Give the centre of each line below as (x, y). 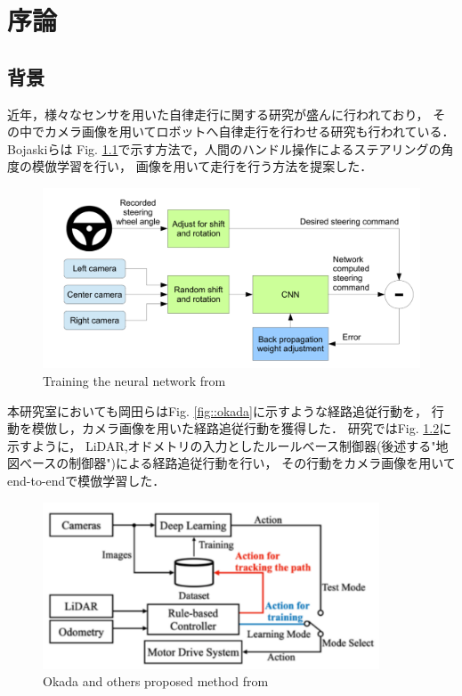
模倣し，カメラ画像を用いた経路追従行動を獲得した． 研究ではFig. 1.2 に (242, 428)
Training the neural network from (134, 381)
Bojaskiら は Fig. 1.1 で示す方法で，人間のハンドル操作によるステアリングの (224, 148)
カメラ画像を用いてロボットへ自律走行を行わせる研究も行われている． (249, 131)
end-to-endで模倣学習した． (86, 480)
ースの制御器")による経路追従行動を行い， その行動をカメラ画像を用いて (243, 463)
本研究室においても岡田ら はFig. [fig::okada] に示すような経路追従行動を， (218, 410)
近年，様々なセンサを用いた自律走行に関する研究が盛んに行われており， (218, 114)
